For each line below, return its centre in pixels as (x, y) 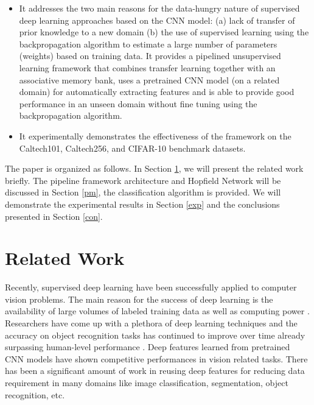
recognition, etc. (35, 394)
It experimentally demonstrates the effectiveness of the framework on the (155, 136)
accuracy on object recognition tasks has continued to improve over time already (155, 335)
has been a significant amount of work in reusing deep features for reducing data (155, 371)
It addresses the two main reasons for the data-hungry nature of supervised (159, 8)
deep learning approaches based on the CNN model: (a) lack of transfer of (157, 20)
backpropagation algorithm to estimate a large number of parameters (148, 44)
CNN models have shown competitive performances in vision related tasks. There (156, 358)
